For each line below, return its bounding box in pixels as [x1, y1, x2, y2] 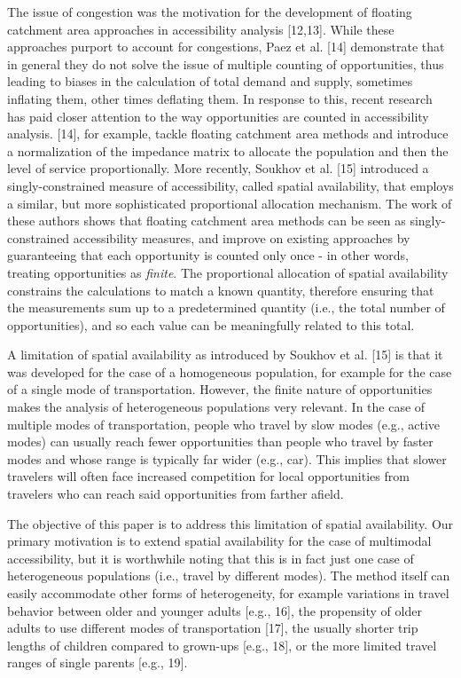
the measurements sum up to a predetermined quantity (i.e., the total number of [7, 298, 445, 317]
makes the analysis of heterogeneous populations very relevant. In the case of [7, 398, 426, 416]
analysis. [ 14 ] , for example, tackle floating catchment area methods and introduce [7, 124, 449, 143]
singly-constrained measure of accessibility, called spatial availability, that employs [7, 176, 454, 194]
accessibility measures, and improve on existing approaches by [73, 228, 410, 247]
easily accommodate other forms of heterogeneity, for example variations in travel [7, 584, 449, 602]
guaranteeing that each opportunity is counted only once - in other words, [7, 246, 409, 264]
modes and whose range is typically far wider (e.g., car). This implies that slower [7, 449, 447, 468]
